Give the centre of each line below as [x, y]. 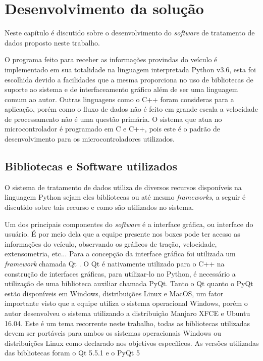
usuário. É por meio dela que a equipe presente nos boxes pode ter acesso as [122, 234]
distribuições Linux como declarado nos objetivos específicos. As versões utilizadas [132, 343]
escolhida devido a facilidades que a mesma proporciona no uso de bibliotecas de [129, 79]
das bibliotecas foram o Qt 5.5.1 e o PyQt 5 [72, 353]
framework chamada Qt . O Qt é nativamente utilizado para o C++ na [115, 264]
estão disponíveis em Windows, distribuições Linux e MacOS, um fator [114, 293]
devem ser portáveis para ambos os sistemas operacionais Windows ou [113, 333]
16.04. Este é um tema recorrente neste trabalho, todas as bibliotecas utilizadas [127, 323]
